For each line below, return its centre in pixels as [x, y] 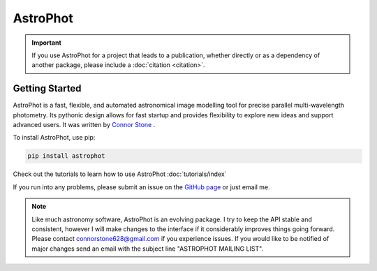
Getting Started [47, 88]
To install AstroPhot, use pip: [54, 138]
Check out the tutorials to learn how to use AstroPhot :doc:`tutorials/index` [120, 174]
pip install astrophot [66, 156]
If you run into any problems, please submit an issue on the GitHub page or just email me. [141, 187]
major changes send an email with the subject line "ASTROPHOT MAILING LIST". [148, 249]
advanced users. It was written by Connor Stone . [84, 125]
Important [47, 43]
